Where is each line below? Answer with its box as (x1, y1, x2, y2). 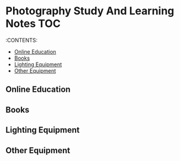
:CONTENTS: (5, 36, 38, 44)
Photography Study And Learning (5, 4, 175, 18)
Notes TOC (5, 17, 61, 30)
